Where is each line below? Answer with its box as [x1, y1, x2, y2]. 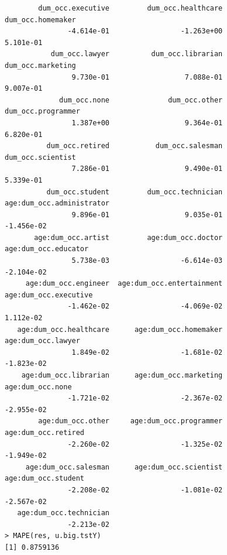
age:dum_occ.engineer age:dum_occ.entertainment [25, 279, 223, 288]
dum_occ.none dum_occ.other [59, 95, 223, 104]
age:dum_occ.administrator [5, 199, 109, 208]
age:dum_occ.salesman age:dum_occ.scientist [25, 462, 223, 471]
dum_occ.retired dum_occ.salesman [46, 142, 223, 150]
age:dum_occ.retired [5, 428, 85, 437]
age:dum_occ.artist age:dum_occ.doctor [34, 233, 223, 242]
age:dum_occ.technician [17, 509, 109, 518]
